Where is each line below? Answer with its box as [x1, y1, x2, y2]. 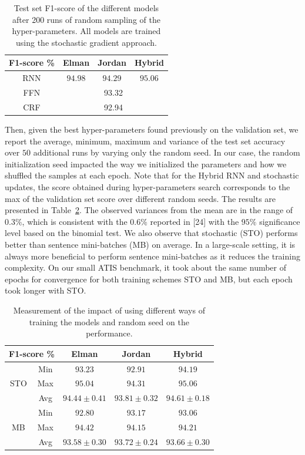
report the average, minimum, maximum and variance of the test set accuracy [5, 134, 286, 147]
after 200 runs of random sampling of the [12, 13, 160, 25]
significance [259, 215, 300, 227]
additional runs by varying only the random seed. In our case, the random [33, 146, 300, 159]
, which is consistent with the [22, 215, 128, 227]
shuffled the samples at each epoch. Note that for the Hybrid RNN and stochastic [5, 169, 299, 181]
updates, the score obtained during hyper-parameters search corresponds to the [5, 180, 290, 193]
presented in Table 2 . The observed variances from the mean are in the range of [5, 204, 293, 216]
